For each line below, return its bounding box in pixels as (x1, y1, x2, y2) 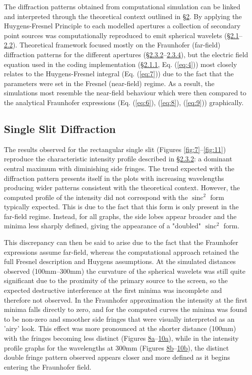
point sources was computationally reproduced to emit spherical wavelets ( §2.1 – (4, 30, 243, 40)
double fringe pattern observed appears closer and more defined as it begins (4, 352, 231, 362)
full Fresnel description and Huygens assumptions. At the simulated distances (4, 256, 236, 266)
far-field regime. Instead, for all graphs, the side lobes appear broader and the (4, 211, 237, 221)
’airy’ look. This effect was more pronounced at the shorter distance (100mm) (4, 323, 236, 333)
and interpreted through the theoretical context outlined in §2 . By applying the (4, 11, 242, 21)
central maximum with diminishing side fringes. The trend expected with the (4, 163, 234, 173)
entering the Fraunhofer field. (4, 361, 92, 372)
